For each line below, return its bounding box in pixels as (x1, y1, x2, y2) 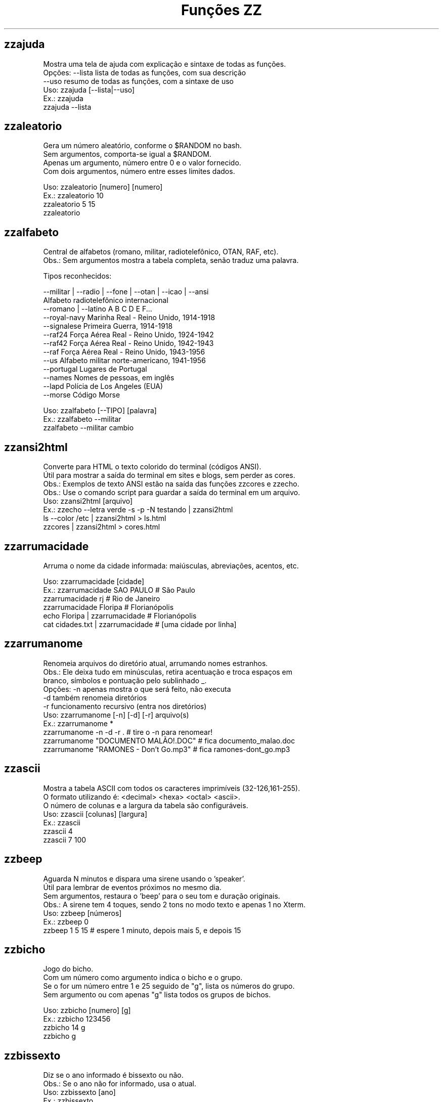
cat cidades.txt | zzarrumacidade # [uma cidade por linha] (43, 620, 237, 629)
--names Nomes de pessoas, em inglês (43, 373, 174, 382)
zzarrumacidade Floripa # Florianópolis (43, 602, 174, 611)
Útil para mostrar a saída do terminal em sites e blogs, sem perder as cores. (43, 471, 295, 480)
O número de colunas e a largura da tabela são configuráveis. (43, 801, 248, 810)
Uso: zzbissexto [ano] (43, 1088, 116, 1097)
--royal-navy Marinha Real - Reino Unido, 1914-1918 (43, 313, 215, 322)
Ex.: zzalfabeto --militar (43, 415, 121, 424)
